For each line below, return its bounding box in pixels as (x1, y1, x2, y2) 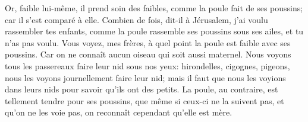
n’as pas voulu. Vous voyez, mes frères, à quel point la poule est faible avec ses (5, 36, 291, 49)
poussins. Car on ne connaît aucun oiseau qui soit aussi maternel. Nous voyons (5, 48, 291, 60)
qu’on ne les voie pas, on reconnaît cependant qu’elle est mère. (5, 106, 232, 118)
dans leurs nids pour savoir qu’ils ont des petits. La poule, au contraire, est (5, 83, 278, 95)
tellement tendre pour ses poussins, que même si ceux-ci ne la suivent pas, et (5, 94, 284, 107)
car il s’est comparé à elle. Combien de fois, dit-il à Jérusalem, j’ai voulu (5, 13, 268, 25)
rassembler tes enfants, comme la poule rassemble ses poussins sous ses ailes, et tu (5, 25, 304, 37)
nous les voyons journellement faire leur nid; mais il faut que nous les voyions (5, 71, 286, 84)
